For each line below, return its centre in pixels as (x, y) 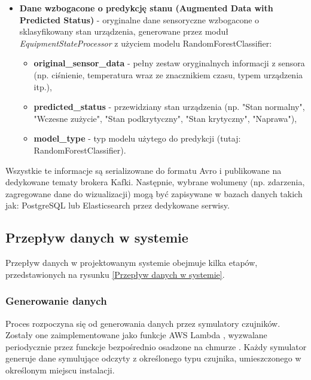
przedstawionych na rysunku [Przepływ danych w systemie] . (115, 274)
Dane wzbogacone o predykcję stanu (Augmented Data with (146, 8)
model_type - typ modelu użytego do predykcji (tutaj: (137, 138)
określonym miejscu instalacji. (60, 370)
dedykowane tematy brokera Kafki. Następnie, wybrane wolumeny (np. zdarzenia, (155, 182)
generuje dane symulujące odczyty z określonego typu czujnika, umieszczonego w (153, 358)
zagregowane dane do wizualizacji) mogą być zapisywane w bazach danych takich (154, 193)
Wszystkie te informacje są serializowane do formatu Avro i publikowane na (144, 170)
